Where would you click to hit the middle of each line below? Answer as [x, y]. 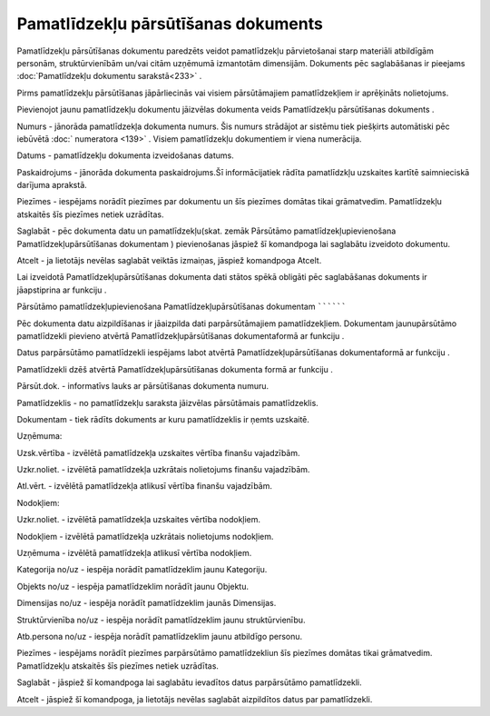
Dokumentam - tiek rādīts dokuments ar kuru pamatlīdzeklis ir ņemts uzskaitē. [163, 419]
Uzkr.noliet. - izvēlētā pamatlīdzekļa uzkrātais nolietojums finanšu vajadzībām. [163, 470]
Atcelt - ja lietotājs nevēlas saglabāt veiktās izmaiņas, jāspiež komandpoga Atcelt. [169, 261]
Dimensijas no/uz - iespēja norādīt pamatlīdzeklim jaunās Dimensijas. [147, 603]
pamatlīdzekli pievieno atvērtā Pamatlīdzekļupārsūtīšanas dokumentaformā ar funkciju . [181, 335]
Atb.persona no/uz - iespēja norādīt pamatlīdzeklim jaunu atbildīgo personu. [160, 636]
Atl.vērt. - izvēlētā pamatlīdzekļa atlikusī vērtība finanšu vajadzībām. [144, 486]
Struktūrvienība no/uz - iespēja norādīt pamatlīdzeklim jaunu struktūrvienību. [161, 620]
